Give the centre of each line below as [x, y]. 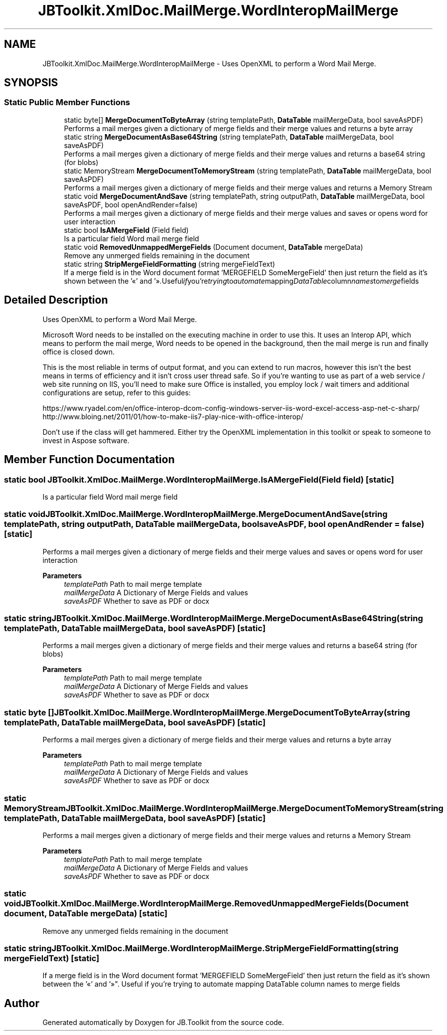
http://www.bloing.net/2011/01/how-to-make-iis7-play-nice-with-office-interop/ [173, 416]
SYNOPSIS [31, 83]
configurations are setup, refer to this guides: [117, 392]
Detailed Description [56, 300]
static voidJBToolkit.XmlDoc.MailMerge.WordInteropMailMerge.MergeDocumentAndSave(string [196, 514]
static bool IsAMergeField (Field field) [126, 230]
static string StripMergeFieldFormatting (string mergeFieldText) [169, 264]
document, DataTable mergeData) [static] [86, 914]
